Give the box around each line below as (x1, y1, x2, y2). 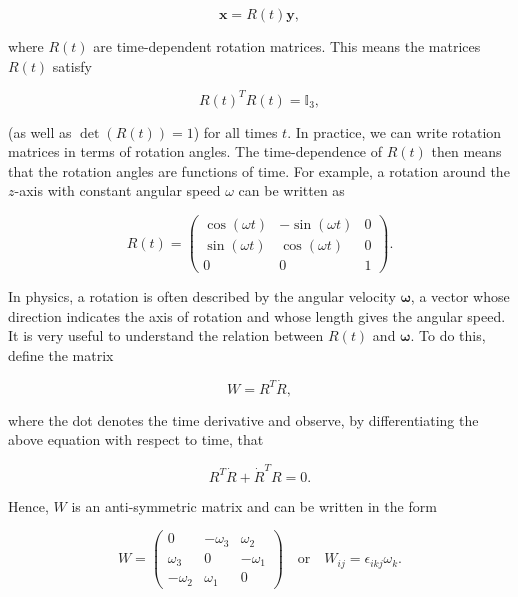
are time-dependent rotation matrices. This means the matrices (93, 36, 481, 56)
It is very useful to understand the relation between (8, 325, 324, 346)
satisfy (52, 55, 92, 76)
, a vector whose (410, 286, 510, 307)
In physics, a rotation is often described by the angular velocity (8, 286, 396, 307)
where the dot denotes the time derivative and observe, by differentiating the (8, 409, 479, 430)
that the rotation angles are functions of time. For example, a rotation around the (8, 160, 510, 181)
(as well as (8, 121, 72, 142)
